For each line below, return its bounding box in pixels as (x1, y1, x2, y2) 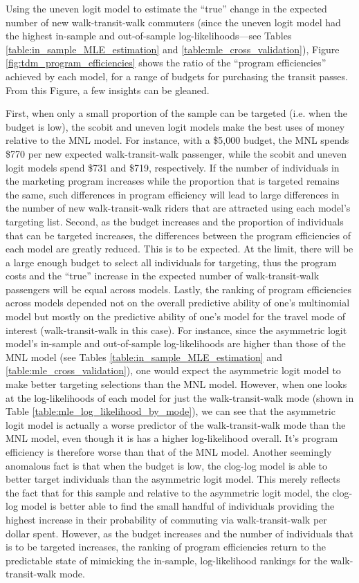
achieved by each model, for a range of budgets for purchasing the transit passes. (6, 68, 348, 83)
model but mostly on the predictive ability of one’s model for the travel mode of (6, 309, 346, 324)
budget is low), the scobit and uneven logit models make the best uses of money (6, 119, 345, 133)
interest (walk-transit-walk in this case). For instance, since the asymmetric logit (6, 322, 347, 337)
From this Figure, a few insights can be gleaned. (6, 82, 210, 97)
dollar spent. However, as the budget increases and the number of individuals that (6, 526, 354, 540)
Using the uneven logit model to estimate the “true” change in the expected (6, 1, 327, 15)
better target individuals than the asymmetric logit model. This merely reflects (6, 472, 340, 486)
